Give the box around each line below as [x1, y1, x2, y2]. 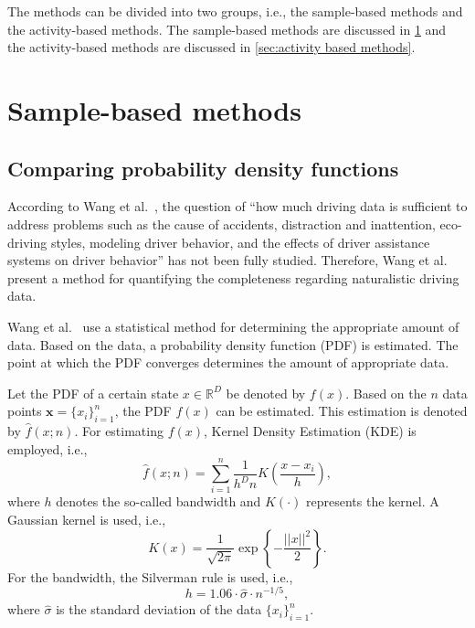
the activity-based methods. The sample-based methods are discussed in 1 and [7, 19, 447, 38]
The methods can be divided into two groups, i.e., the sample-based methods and [7, 2, 463, 20]
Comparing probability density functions [7, 154, 399, 182]
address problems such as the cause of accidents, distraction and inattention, [7, 214, 436, 233]
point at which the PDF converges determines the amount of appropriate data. [7, 353, 449, 372]
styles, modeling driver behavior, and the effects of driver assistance [50, 232, 430, 251]
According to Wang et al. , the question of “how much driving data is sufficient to [7, 197, 468, 216]
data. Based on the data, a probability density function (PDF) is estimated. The [7, 335, 459, 354]
